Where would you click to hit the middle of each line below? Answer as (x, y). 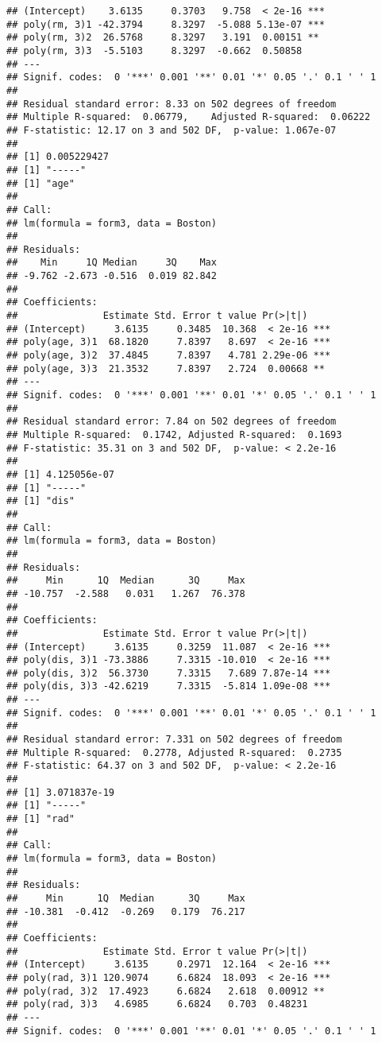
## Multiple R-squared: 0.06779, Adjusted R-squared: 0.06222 (189, 117)
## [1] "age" (41, 183)
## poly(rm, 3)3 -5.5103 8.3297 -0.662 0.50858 (154, 50)
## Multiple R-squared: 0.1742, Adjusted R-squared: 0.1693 (174, 435)
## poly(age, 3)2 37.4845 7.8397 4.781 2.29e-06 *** (169, 356)
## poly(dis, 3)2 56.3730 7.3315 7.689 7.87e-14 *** (169, 673)
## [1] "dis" (41, 501)
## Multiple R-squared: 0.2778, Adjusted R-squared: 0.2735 (174, 752)
